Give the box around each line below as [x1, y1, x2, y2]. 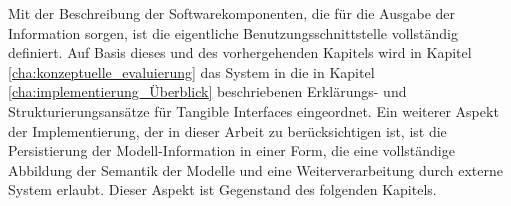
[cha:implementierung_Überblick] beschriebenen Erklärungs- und [8, 81, 407, 102]
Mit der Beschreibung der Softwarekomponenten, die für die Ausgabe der [8, 3, 456, 23]
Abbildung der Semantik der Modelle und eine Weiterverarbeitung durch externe [8, 159, 504, 180]
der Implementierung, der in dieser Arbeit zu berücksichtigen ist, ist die [8, 120, 447, 141]
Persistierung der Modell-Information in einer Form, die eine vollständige [8, 140, 455, 161]
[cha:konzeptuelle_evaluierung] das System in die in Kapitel [8, 61, 375, 82]
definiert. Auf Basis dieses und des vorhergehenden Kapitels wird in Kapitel [8, 42, 472, 63]
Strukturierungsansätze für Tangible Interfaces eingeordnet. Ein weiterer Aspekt [8, 100, 499, 121]
